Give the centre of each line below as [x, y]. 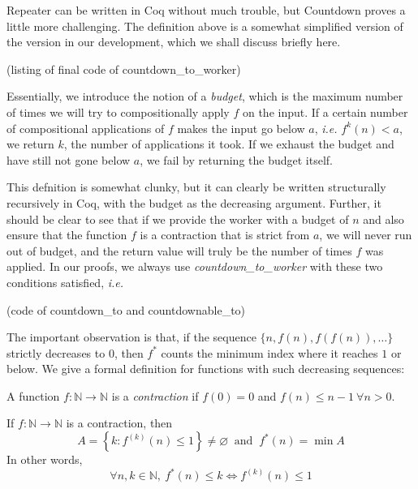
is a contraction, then [119, 423]
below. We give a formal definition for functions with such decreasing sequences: [206, 369]
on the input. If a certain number [325, 112]
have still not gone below [69, 159]
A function [33, 395]
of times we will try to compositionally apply [118, 112]
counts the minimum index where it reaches [269, 352]
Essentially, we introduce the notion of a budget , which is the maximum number [205, 96]
